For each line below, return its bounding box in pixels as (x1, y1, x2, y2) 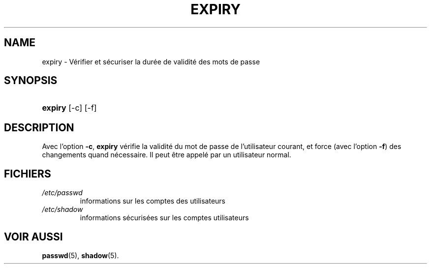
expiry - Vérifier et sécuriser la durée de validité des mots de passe (42, 57, 260, 66)
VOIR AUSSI (4, 230, 63, 243)
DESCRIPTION (4, 121, 74, 134)
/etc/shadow (42, 205, 83, 214)
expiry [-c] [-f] (42, 103, 97, 113)
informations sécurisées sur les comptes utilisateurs (80, 213, 249, 222)
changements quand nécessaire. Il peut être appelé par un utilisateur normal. (42, 150, 291, 159)
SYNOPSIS (4, 74, 58, 87)
